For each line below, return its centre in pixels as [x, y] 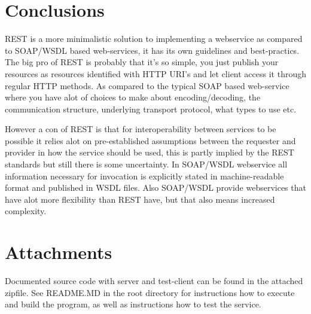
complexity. [26, 211]
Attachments [59, 252]
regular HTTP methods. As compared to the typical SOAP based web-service [147, 85]
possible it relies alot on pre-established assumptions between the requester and [150, 140]
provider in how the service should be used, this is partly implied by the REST [150, 152]
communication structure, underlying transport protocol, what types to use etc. [151, 109]
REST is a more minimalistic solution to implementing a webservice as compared [154, 39]
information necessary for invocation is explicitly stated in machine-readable [144, 176]
